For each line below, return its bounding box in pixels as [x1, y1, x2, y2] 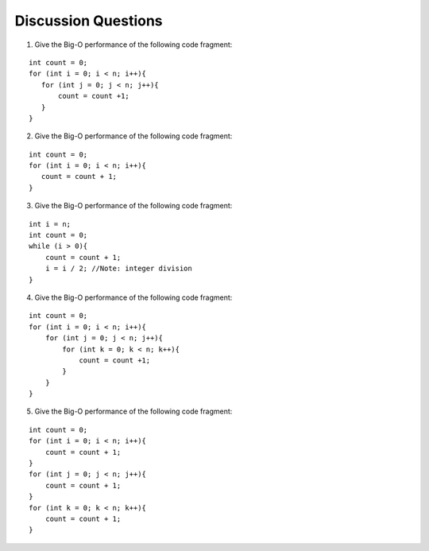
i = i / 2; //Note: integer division [44, 264, 192, 274]
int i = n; [29, 219, 71, 228]
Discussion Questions [14, 12, 163, 29]
